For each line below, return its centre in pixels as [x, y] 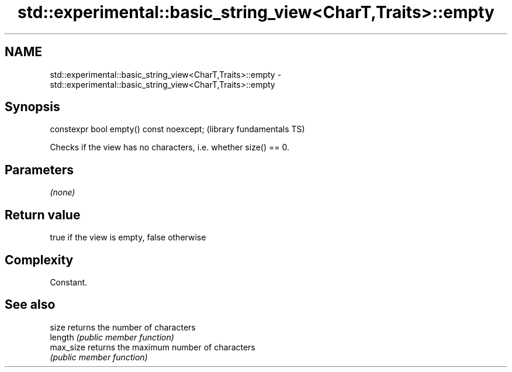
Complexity [39, 260]
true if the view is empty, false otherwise [128, 237]
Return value [43, 215]
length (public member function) [112, 337]
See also [30, 305]
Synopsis [32, 107]
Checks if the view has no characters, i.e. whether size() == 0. [169, 147]
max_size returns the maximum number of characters [153, 347]
